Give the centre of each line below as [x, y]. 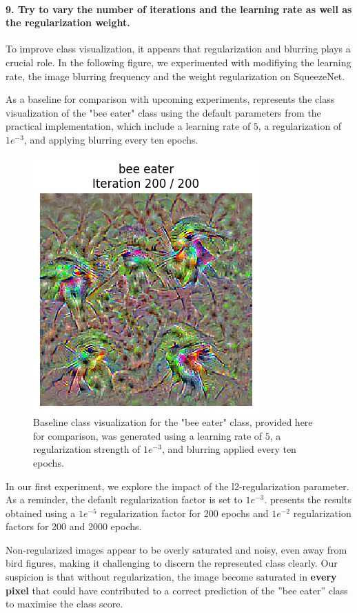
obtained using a [41, 513]
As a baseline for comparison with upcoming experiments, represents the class [170, 99]
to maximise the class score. [64, 604]
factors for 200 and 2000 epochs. [74, 526]
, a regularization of [300, 126]
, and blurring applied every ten [229, 449]
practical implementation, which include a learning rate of [128, 126]
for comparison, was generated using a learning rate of [148, 435]
